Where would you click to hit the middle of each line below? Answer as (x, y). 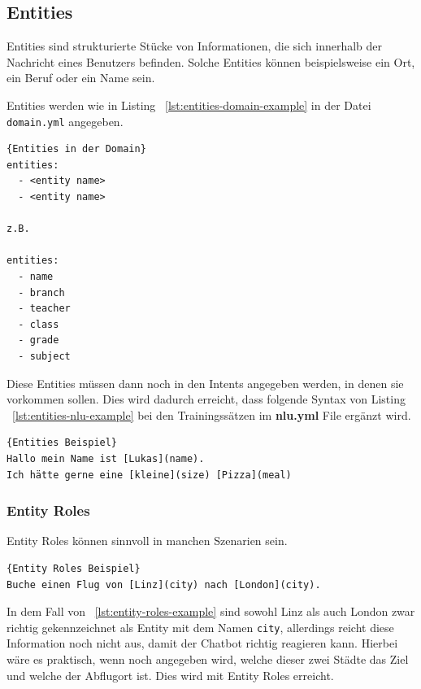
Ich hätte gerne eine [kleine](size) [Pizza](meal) (149, 475)
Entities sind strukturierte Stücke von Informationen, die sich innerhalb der (195, 46)
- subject (44, 356)
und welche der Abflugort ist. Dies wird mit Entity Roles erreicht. (170, 675)
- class (39, 324)
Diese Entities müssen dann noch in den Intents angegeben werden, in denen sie (205, 383)
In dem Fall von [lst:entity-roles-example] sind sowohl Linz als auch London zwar (211, 611)
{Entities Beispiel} (62, 443)
